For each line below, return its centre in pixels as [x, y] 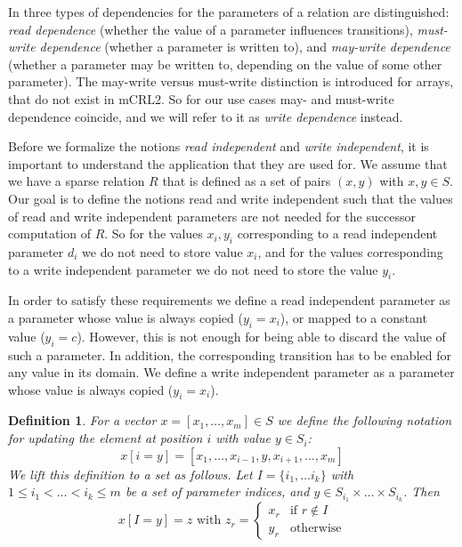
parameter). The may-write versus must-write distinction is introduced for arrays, [231, 81]
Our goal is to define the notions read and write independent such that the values [231, 198]
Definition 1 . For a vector [82, 420]
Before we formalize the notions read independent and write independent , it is [219, 146]
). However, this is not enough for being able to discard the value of [261, 336]
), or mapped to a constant [353, 317]
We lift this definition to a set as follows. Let [130, 474]
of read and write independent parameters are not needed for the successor [212, 216]
